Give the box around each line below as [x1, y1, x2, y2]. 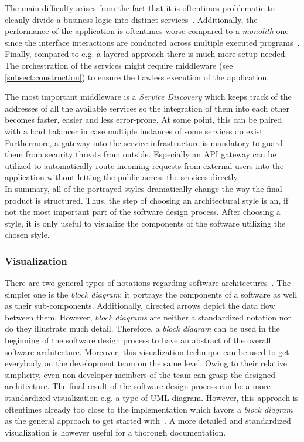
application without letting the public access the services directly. [5, 171, 240, 183]
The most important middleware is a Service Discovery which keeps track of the [5, 90, 292, 103]
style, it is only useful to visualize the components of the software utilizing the [5, 217, 286, 229]
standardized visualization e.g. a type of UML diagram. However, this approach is [5, 392, 299, 404]
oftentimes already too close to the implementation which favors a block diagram [5, 403, 293, 415]
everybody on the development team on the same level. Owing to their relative [5, 357, 287, 369]
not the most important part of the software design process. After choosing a [5, 205, 281, 218]
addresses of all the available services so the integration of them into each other [5, 102, 289, 114]
